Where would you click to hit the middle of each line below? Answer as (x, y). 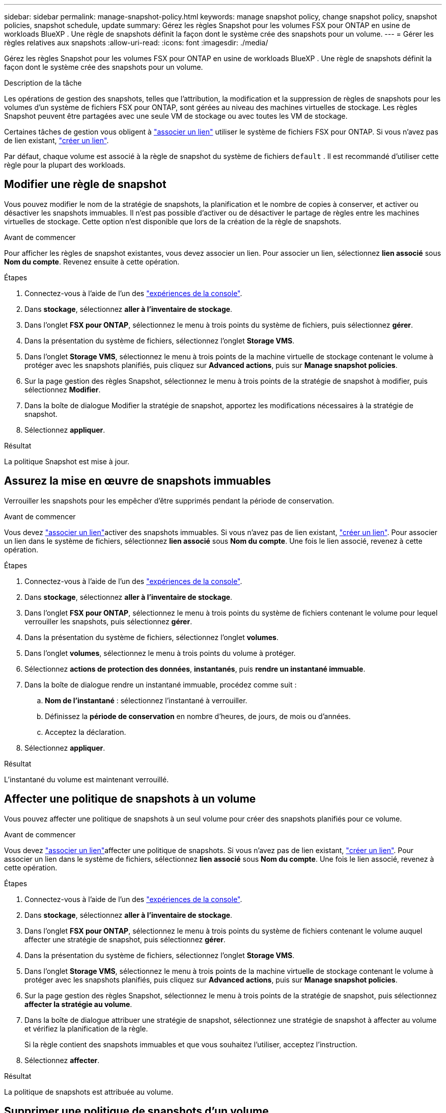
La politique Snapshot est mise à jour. (67, 461)
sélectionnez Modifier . (63, 389)
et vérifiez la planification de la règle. (86, 1028)
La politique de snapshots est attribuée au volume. (89, 1092)
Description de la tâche (43, 83)
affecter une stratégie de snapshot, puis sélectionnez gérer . (125, 939)
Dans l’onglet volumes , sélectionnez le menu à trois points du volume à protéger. (160, 653)
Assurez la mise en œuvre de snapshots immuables (138, 481)
